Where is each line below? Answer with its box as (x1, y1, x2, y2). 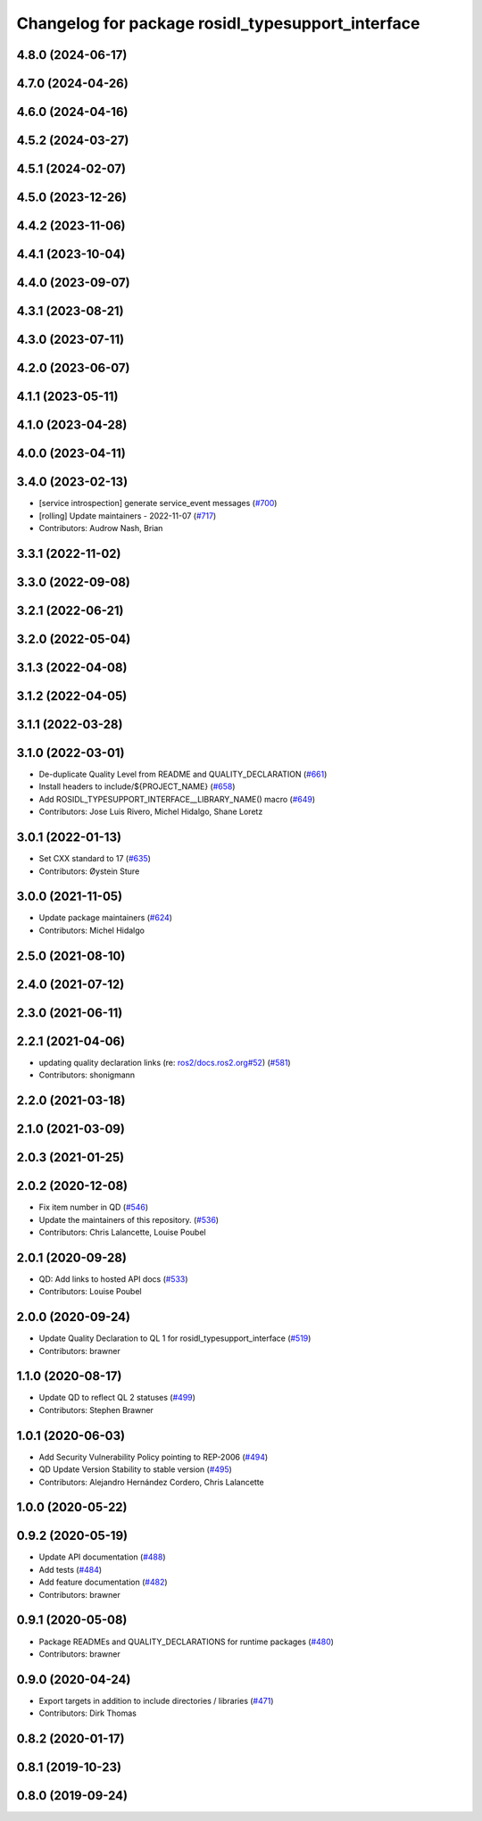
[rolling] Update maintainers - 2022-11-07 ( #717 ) (38, 510, 217, 521)
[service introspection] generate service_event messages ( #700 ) (38, 498, 278, 509)
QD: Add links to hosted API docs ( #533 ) (38, 1273, 188, 1285)
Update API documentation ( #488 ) (38, 1551, 166, 1562)
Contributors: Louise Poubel (38, 1286, 142, 1297)
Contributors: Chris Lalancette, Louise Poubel (38, 1226, 206, 1237)
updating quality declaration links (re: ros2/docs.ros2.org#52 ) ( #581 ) (38, 1057, 291, 1068)
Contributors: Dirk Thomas (38, 1708, 137, 1718)
